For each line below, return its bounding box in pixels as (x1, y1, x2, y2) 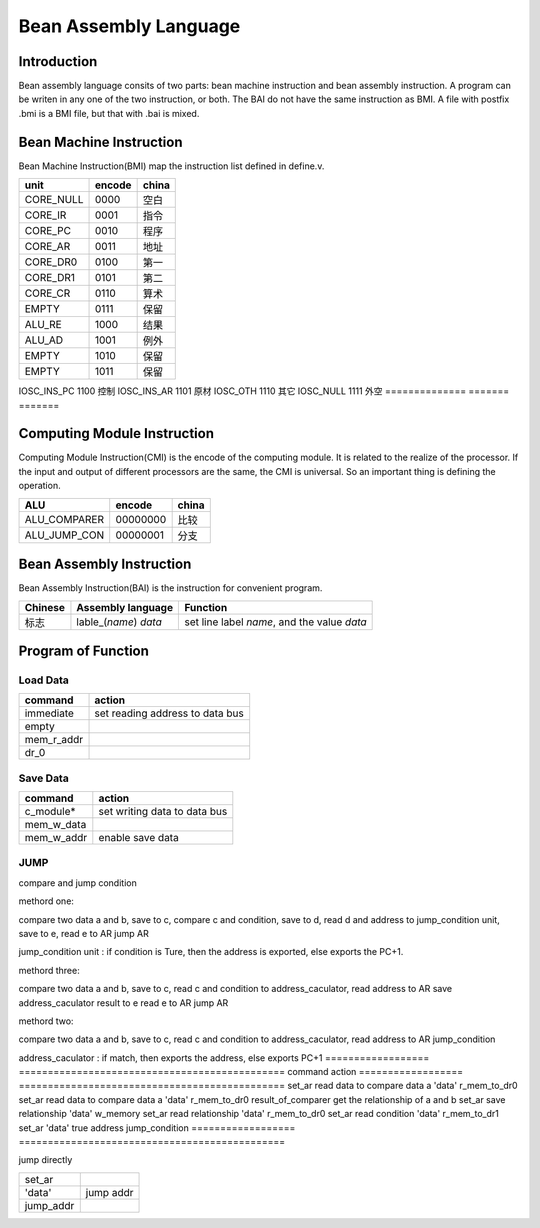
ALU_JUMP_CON (24, 528, 105, 542)
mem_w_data (24, 818, 87, 832)
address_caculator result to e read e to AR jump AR (18, 996, 229, 1009)
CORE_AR (24, 240, 71, 254)
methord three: (18, 964, 80, 976)
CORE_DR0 (24, 255, 78, 269)
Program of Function (18, 642, 150, 659)
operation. (18, 480, 61, 492)
